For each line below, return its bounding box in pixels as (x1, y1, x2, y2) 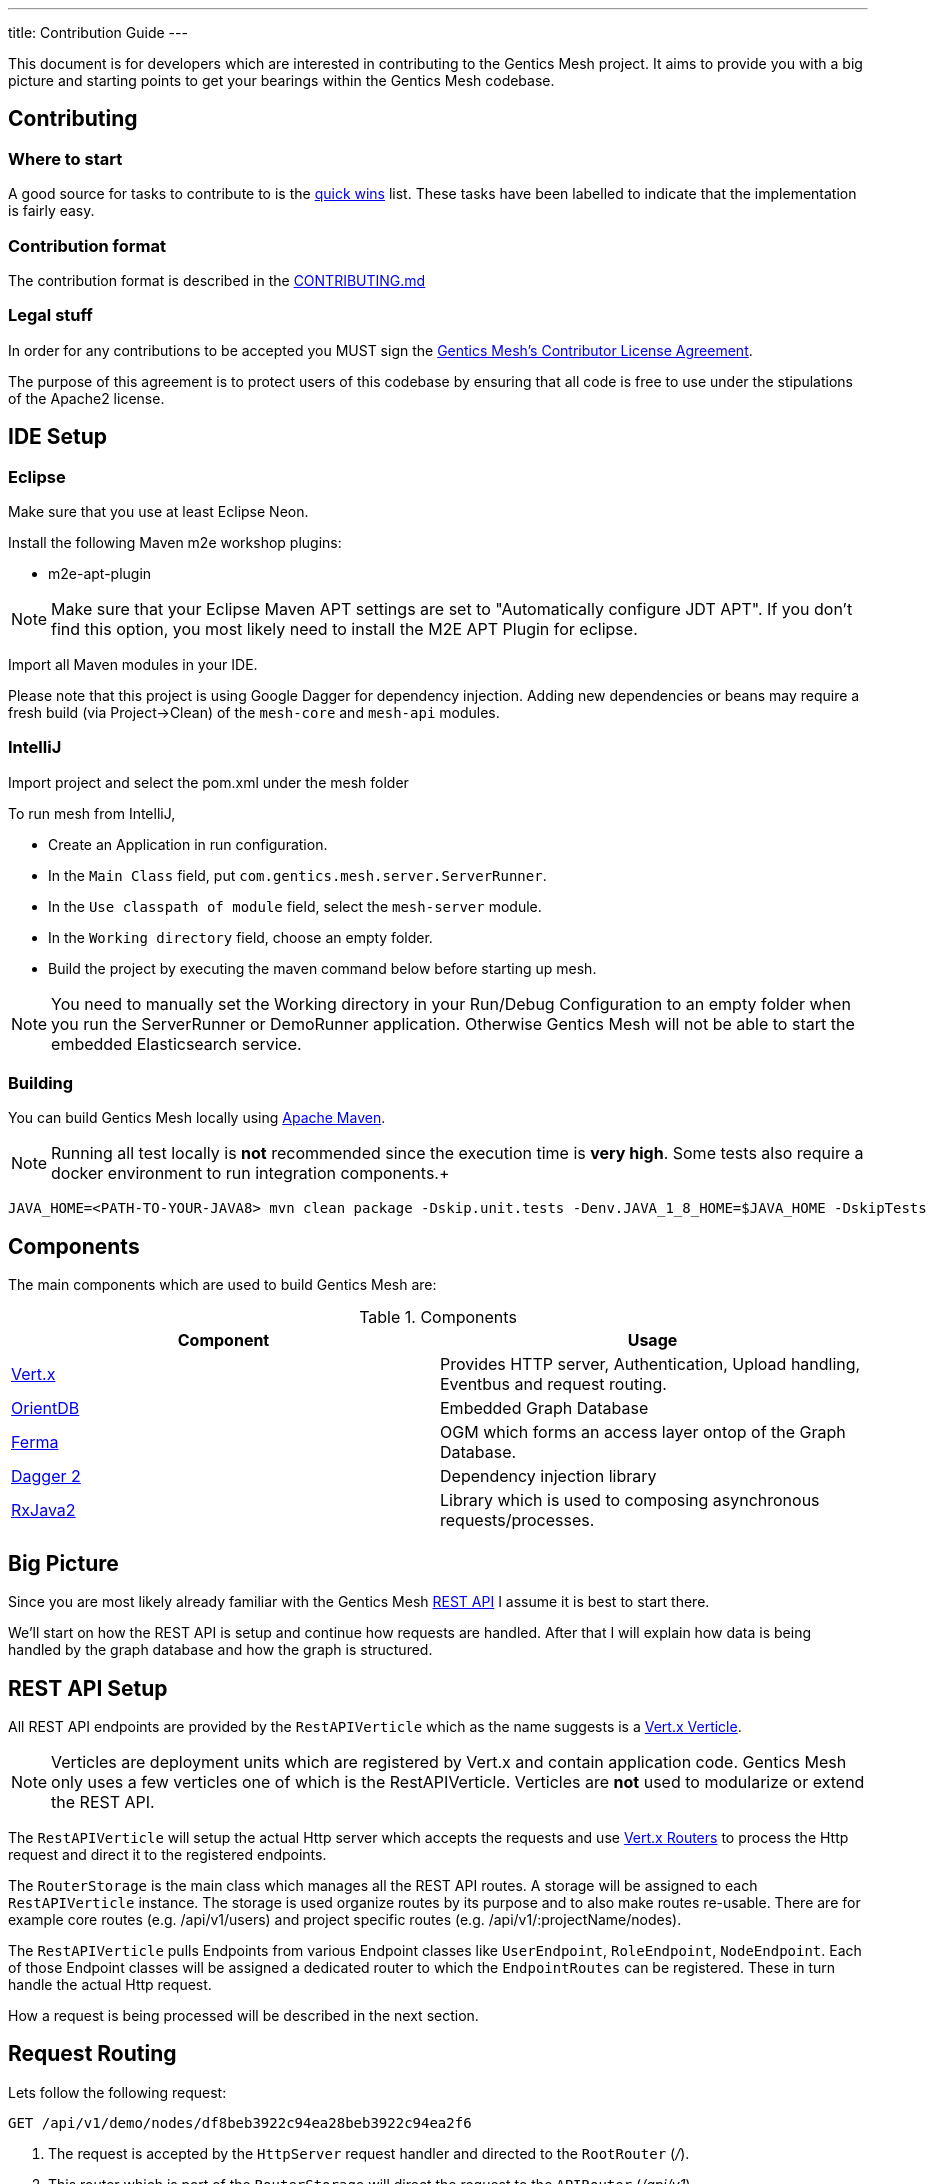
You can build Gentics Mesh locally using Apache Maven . (8, 1109, 386, 1127)
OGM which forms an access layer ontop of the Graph (440, 1422, 846, 1443)
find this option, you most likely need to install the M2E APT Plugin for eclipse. (51, 618, 638, 639)
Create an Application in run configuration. (48, 835, 328, 853)
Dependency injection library (440, 1466, 657, 1487)
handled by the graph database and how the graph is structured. (8, 1641, 433, 1659)
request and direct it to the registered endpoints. (8, 1845, 327, 1863)
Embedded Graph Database (440, 1398, 649, 1419)
